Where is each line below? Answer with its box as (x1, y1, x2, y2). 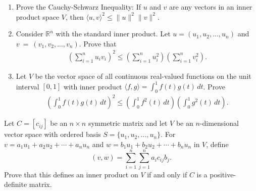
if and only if (147, 169, 187, 179)
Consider (16, 28, 43, 39)
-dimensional (199, 118, 239, 128)
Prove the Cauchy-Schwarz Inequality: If (16, 2, 141, 12)
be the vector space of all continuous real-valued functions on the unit (35, 70, 251, 81)
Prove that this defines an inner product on (4, 169, 138, 179)
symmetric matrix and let (88, 118, 168, 128)
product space (16, 11, 60, 22)
